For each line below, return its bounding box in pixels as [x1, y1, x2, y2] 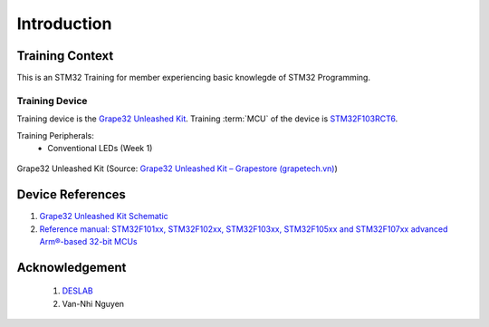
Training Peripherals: [16, 130, 95, 140]
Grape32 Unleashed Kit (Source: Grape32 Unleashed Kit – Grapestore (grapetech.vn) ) [16, 163, 339, 174]
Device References [16, 187, 127, 203]
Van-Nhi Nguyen [62, 298, 125, 309]
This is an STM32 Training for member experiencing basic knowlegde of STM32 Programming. [16, 72, 371, 83]
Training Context [16, 48, 114, 63]
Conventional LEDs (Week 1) [47, 142, 153, 153]
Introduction [16, 14, 112, 34]
